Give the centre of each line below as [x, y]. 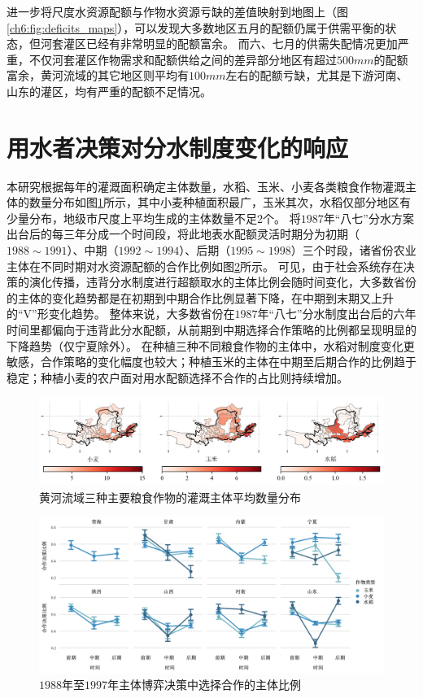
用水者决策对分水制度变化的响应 [178, 147]
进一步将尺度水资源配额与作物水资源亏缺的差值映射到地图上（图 [177, 11]
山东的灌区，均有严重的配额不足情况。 [109, 91]
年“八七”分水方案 [368, 218]
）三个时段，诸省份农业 [353, 250]
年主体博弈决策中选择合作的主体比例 [204, 685]
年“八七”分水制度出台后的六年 [337, 314]
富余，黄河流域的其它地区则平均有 [98, 75]
